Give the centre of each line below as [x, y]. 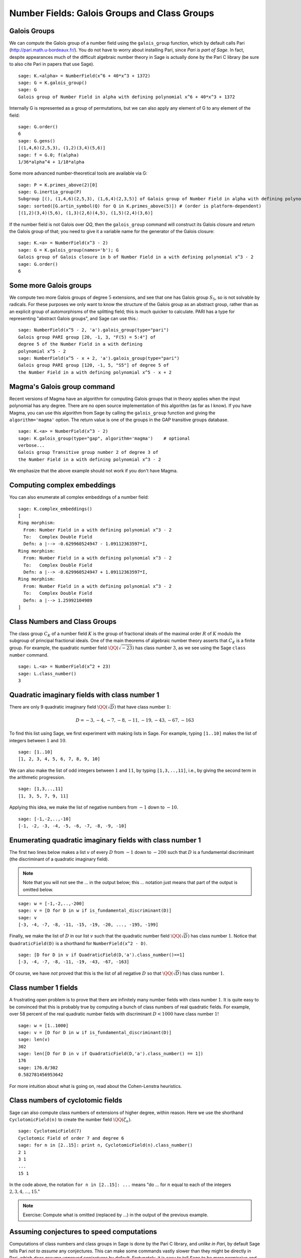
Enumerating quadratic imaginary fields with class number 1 [105, 840]
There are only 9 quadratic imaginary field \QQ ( [58, 706]
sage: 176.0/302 [38, 1068]
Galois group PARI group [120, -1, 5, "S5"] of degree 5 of [94, 365]
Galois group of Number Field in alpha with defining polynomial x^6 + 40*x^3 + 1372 [127, 97]
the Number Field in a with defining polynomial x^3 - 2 [90, 459]
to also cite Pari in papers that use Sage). [52, 64]
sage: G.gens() [37, 141]
